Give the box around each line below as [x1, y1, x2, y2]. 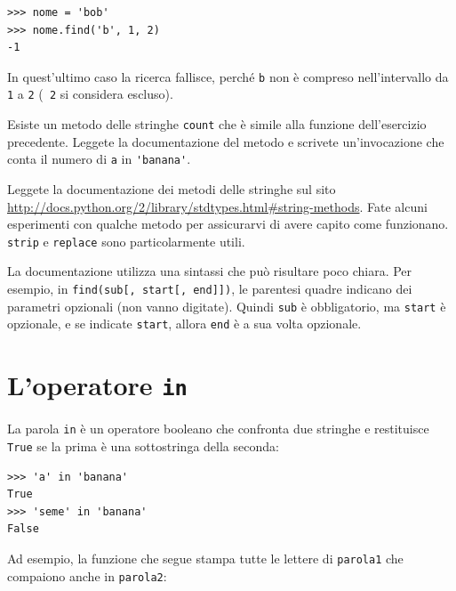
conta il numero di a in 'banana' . [7, 150, 191, 168]
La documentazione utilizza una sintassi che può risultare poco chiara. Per [7, 262, 412, 280]
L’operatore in [7, 367, 188, 403]
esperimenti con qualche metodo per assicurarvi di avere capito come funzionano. [7, 215, 449, 233]
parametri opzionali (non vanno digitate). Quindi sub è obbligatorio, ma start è [7, 296, 446, 315]
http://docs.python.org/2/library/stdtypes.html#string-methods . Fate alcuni [7, 197, 428, 215]
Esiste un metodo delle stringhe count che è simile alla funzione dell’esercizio [7, 115, 427, 134]
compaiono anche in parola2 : [7, 566, 167, 585]
